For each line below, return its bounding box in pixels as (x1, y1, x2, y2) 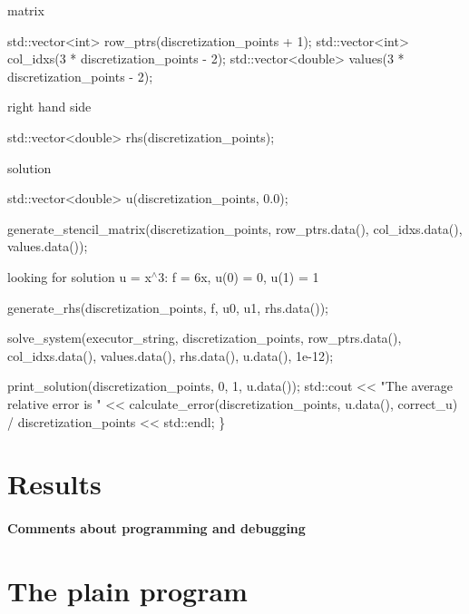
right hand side (7, 97, 92, 116)
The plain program (7, 571, 248, 609)
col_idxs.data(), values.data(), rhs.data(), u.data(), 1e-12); (7, 346, 334, 365)
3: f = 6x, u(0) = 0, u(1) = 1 (158, 267, 319, 286)
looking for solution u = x (7, 267, 151, 286)
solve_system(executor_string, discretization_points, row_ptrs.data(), (7, 328, 402, 347)
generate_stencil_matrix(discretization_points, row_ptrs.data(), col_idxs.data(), (7, 219, 463, 238)
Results (7, 465, 102, 502)
